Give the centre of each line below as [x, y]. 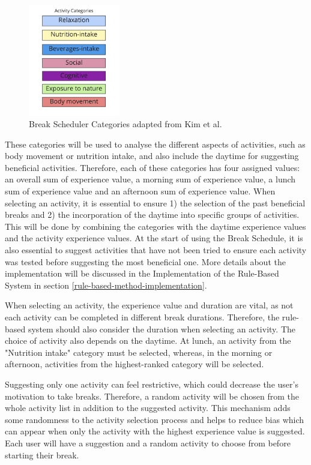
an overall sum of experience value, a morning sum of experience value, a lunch [150, 179]
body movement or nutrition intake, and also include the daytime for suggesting [152, 156]
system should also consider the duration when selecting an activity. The [162, 328]
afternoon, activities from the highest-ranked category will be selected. [134, 364]
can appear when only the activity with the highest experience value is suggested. [155, 431]
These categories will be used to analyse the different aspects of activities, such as [155, 144]
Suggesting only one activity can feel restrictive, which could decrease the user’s [152, 384]
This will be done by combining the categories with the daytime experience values [155, 226]
